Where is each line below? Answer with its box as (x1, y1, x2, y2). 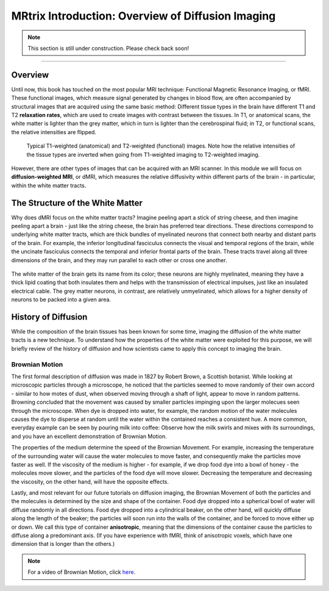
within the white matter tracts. (11, 182, 87, 189)
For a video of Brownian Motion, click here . (27, 568, 136, 576)
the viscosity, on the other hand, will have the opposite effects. (11, 478, 169, 485)
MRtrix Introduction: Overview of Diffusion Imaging (11, 9, 276, 23)
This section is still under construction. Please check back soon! (27, 45, 189, 52)
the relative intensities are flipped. (11, 128, 97, 135)
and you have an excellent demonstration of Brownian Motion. (11, 432, 167, 440)
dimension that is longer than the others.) (11, 540, 115, 548)
